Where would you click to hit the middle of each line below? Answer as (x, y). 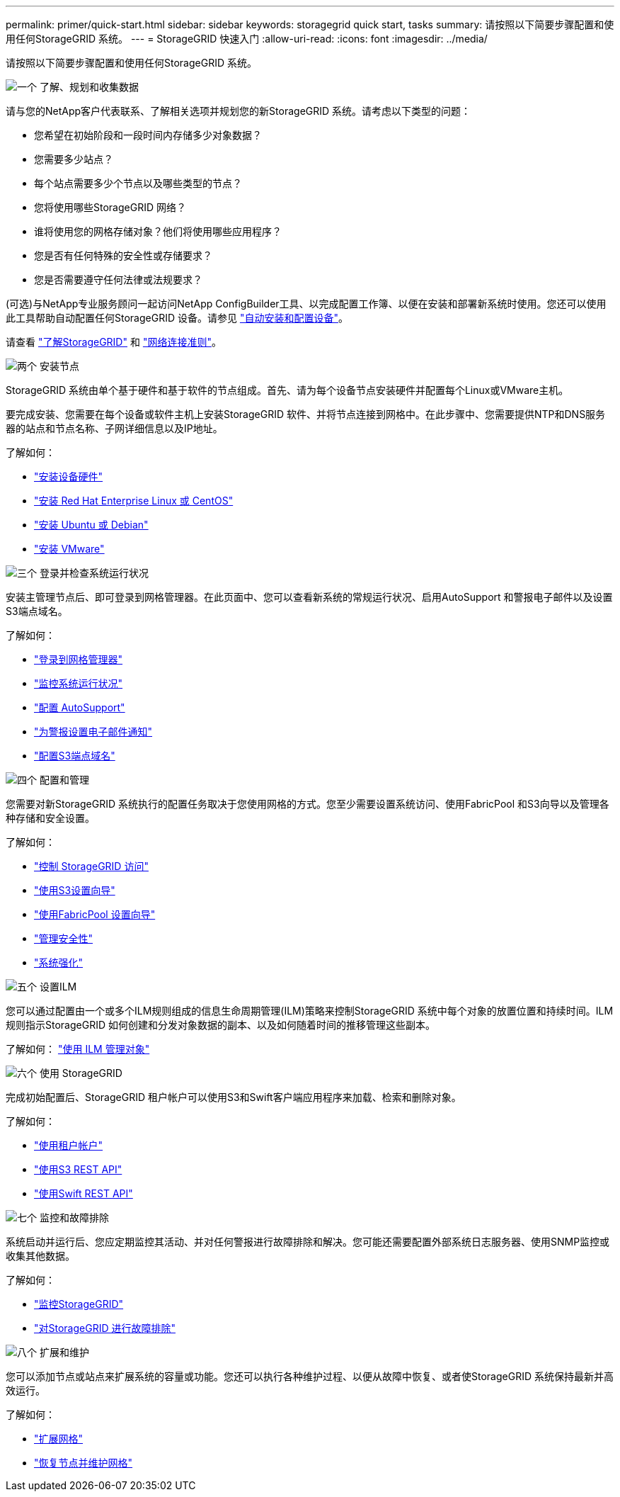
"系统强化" (59, 962)
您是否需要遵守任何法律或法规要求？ (118, 279)
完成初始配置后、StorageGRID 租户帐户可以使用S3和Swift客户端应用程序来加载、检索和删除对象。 (234, 1097)
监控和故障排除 (74, 1218)
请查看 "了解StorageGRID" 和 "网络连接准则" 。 (114, 342)
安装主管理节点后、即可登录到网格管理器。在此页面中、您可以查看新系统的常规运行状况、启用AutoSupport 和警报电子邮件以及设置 (309, 597)
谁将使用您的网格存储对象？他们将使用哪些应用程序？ (158, 231)
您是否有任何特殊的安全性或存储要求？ (123, 255)
